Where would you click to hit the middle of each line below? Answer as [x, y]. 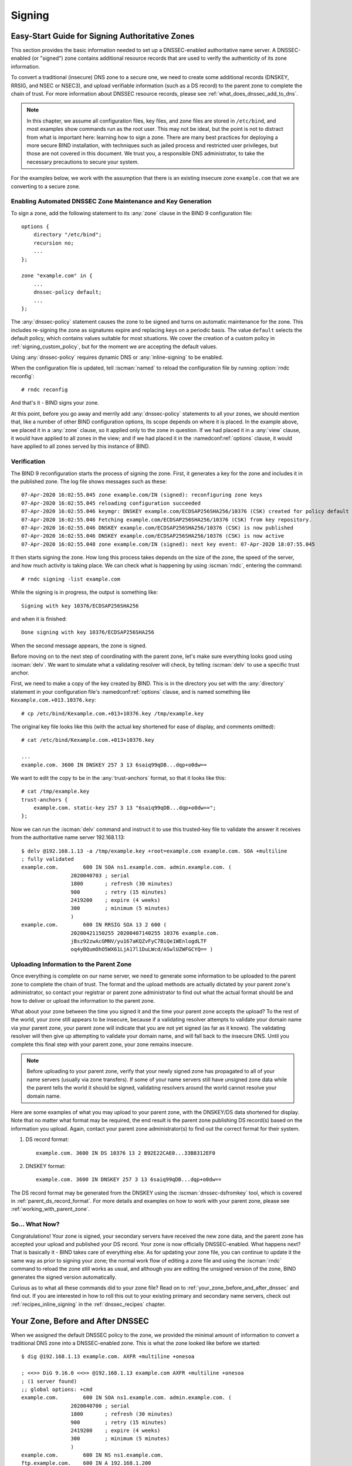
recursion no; [54, 243]
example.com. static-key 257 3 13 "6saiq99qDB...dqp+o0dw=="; [125, 808]
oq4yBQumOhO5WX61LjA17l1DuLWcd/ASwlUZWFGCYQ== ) [142, 949]
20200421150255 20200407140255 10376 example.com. [145, 933]
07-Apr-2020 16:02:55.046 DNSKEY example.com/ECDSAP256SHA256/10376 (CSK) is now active [153, 536]
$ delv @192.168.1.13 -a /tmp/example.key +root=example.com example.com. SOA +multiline [154, 851]
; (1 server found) [49, 1381]
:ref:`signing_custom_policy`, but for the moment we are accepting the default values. [114, 347]
